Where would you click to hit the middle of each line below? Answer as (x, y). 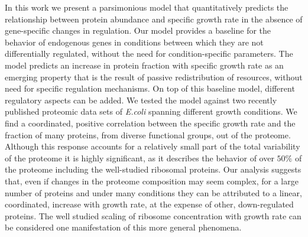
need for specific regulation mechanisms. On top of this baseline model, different (150, 88)
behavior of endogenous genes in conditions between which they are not (134, 42)
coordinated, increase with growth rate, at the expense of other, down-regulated (149, 204)
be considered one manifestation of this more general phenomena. (123, 227)
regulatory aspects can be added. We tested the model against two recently (141, 100)
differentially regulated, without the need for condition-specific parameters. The (149, 53)
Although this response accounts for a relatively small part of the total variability (153, 146)
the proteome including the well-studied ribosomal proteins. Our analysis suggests (153, 169)
